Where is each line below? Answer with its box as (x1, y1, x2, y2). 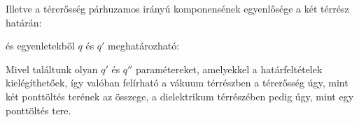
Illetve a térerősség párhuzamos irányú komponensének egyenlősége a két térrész (6, 1, 349, 15)
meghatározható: (108, 38, 180, 53)
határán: (6, 15, 42, 29)
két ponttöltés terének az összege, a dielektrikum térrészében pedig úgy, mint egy (6, 89, 354, 103)
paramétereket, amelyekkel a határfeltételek (135, 61, 323, 76)
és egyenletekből (6, 38, 75, 53)
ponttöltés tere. (6, 102, 71, 117)
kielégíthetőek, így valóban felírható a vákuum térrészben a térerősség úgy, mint (6, 75, 349, 90)
